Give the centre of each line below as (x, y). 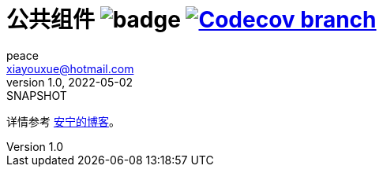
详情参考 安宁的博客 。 (63, 121)
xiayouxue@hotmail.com (70, 68)
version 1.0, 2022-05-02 (70, 82)
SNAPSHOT (37, 95)
